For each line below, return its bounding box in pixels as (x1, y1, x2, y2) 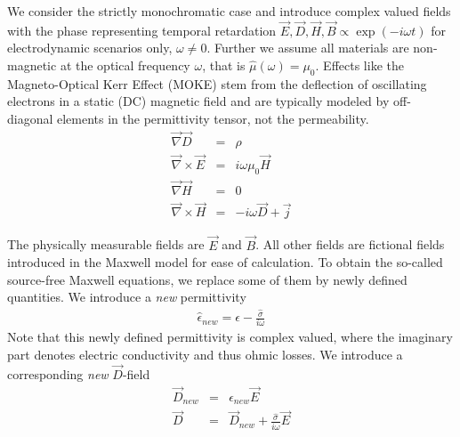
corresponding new (7, 364, 109, 383)
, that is (202, 56, 246, 74)
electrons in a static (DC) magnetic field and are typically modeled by (7, 92, 390, 110)
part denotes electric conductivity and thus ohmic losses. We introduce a (7, 344, 403, 363)
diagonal (7, 109, 53, 127)
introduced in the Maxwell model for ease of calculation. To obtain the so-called (7, 253, 443, 271)
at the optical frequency (60, 56, 190, 74)
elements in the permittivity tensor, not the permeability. (57, 109, 369, 127)
